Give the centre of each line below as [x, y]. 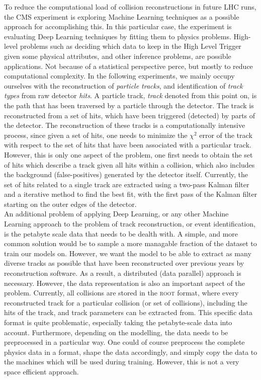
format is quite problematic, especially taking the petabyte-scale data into [118, 322]
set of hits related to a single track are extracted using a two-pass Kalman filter [127, 184]
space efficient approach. [41, 371]
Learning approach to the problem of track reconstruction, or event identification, [130, 224]
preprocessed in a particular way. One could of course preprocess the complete [124, 342]
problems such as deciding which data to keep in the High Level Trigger [130, 46]
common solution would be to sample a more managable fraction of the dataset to [130, 243]
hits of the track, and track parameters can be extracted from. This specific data [128, 312]
